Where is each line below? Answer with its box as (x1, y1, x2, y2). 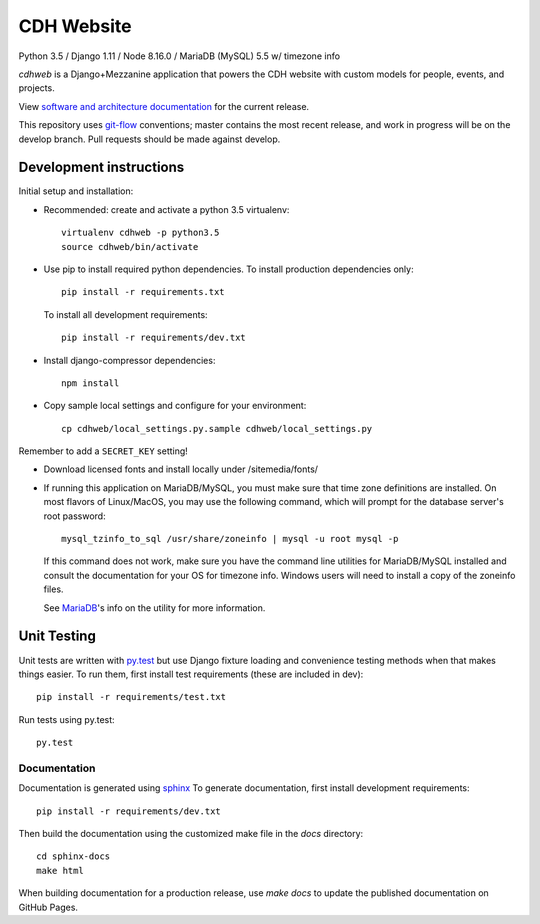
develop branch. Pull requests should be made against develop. (18, 133, 281, 145)
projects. (18, 82, 55, 94)
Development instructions (18, 159, 185, 176)
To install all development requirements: (43, 308, 209, 320)
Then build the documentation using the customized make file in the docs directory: (18, 828, 364, 839)
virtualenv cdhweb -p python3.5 (61, 227, 220, 239)
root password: (43, 510, 106, 522)
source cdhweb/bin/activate (61, 241, 199, 252)
